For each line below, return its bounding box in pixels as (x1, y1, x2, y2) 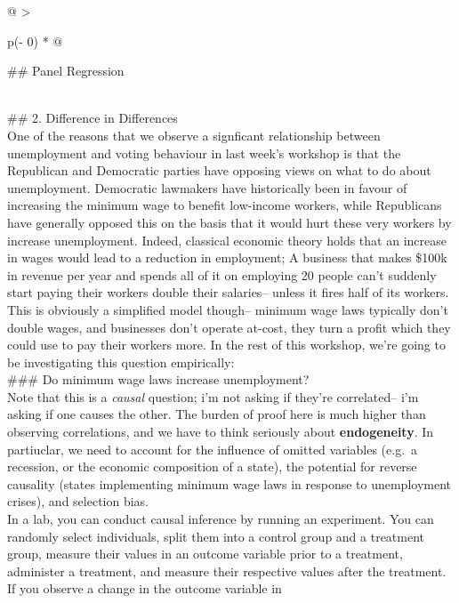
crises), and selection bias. (7, 492, 149, 511)
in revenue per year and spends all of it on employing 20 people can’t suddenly (7, 265, 437, 284)
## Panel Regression (7, 61, 125, 80)
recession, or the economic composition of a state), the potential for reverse (7, 457, 417, 476)
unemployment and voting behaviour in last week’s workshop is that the (7, 143, 401, 162)
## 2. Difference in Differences (7, 109, 178, 127)
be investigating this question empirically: (7, 352, 235, 371)
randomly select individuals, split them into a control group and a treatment (7, 527, 425, 545)
